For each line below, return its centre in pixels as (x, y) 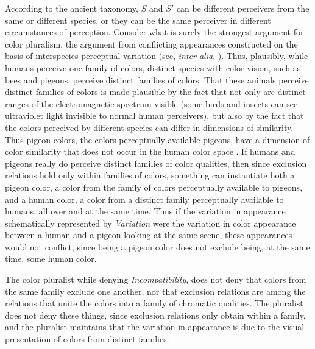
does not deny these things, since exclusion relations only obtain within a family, (155, 315)
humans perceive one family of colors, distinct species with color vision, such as (153, 67)
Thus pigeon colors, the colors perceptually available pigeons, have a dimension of (157, 139)
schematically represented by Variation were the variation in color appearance (150, 223)
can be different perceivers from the (243, 8)
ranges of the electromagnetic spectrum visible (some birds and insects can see (151, 103)
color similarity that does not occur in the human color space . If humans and (150, 151)
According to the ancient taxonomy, (72, 8)
